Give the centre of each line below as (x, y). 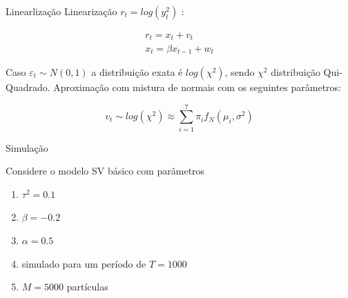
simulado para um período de (84, 263)
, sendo (240, 71)
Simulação (27, 147)
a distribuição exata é (137, 71)
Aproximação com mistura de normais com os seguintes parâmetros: (197, 87)
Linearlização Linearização (61, 11)
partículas (87, 287)
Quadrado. (28, 87)
